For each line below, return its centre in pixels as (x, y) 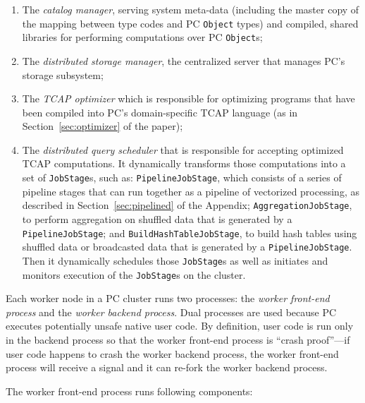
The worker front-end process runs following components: (129, 391)
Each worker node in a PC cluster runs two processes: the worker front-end (168, 298)
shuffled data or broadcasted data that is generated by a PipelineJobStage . (187, 247)
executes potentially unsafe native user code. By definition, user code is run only (180, 326)
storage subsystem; (63, 74)
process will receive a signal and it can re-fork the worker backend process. (167, 367)
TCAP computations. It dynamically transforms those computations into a (184, 163)
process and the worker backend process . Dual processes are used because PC (171, 312)
